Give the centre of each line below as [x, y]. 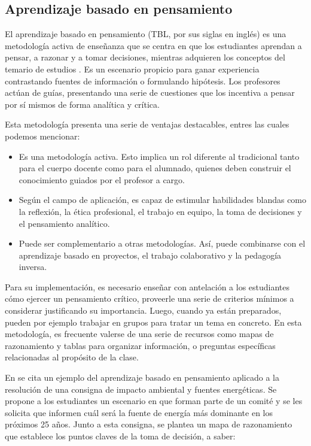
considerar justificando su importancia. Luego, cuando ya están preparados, [143, 310]
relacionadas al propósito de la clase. [72, 357]
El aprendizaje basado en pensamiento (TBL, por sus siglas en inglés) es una [146, 34]
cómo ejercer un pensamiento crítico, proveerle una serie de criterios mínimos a [150, 298]
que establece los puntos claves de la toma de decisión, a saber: [120, 436]
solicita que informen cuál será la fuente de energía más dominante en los [139, 412]
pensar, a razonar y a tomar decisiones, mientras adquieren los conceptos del [145, 57]
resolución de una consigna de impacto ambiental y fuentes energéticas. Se [141, 389]
